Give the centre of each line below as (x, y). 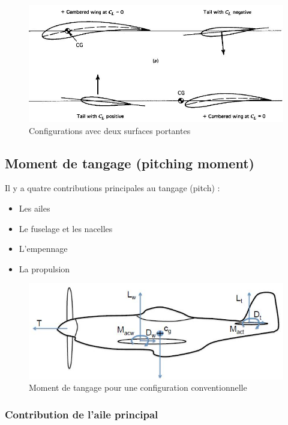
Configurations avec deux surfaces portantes (110, 130)
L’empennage (43, 249)
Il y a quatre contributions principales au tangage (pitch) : (112, 188)
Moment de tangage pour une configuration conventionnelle (138, 387)
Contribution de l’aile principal (82, 414)
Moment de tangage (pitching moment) (130, 163)
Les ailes (34, 208)
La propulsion (44, 268)
